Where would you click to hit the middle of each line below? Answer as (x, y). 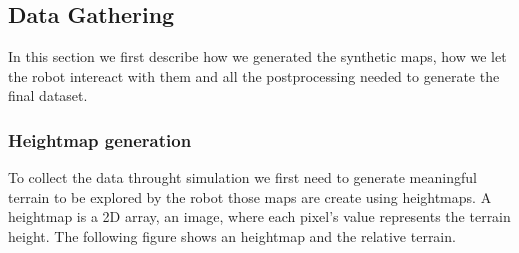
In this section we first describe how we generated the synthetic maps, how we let (257, 56)
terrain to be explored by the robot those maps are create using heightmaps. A (250, 196)
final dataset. (48, 95)
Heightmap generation (100, 139)
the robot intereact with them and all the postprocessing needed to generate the (254, 75)
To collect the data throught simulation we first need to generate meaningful (242, 177)
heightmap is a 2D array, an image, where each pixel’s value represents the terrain (259, 216)
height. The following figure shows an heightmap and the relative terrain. (232, 235)
